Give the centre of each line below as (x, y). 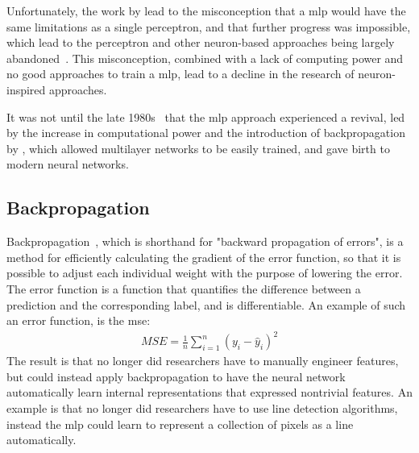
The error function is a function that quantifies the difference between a (184, 288)
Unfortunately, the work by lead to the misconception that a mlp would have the (206, 10)
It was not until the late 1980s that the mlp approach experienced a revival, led (206, 116)
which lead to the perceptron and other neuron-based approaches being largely (201, 42)
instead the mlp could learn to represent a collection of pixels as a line (180, 424)
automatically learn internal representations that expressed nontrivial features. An (209, 392)
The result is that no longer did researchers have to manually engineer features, (203, 361)
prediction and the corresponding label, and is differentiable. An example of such (206, 304)
